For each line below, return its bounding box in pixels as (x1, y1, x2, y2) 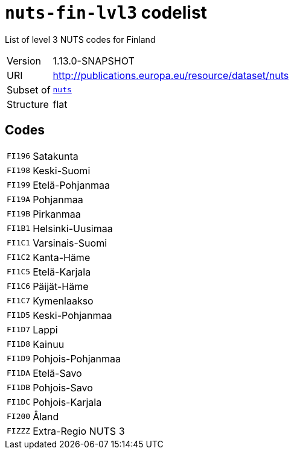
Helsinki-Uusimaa (33, 222, 113, 235)
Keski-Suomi (33, 164, 91, 177)
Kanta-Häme (33, 251, 91, 263)
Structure (7, 98, 49, 110)
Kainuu (33, 338, 65, 350)
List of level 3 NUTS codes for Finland (5, 34, 156, 45)
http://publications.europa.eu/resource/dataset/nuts (53, 69, 289, 81)
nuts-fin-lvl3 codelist (5, 2, 207, 23)
